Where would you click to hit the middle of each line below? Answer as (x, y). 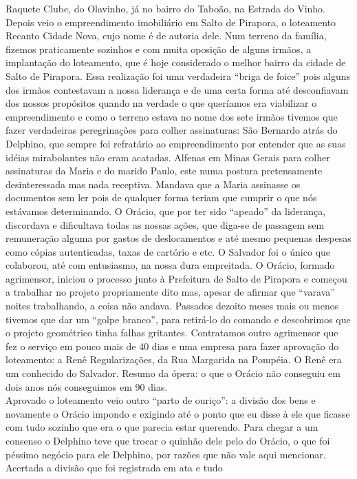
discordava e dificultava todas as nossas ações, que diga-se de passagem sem (165, 224)
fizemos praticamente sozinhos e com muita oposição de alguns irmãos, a (159, 49)
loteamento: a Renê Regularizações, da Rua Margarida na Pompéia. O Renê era (174, 359)
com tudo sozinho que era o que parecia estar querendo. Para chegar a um (162, 427)
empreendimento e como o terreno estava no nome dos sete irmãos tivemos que (172, 116)
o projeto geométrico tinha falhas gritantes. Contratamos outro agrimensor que (172, 333)
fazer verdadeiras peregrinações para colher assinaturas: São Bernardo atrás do (172, 130)
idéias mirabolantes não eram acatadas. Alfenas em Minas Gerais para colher (168, 157)
